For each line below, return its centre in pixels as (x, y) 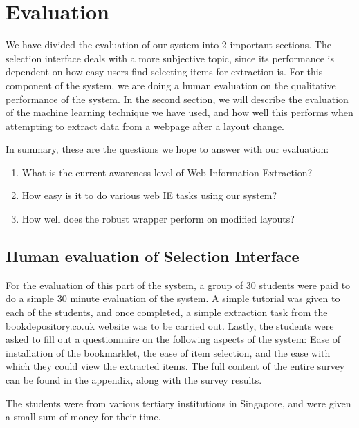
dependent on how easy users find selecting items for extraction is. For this (164, 72)
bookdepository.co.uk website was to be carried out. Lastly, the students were (170, 325)
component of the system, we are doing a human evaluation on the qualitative (171, 85)
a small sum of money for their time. (83, 417)
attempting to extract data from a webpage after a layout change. (145, 125)
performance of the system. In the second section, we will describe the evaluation (177, 99)
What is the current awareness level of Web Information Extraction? (167, 172)
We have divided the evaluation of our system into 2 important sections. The (168, 45)
